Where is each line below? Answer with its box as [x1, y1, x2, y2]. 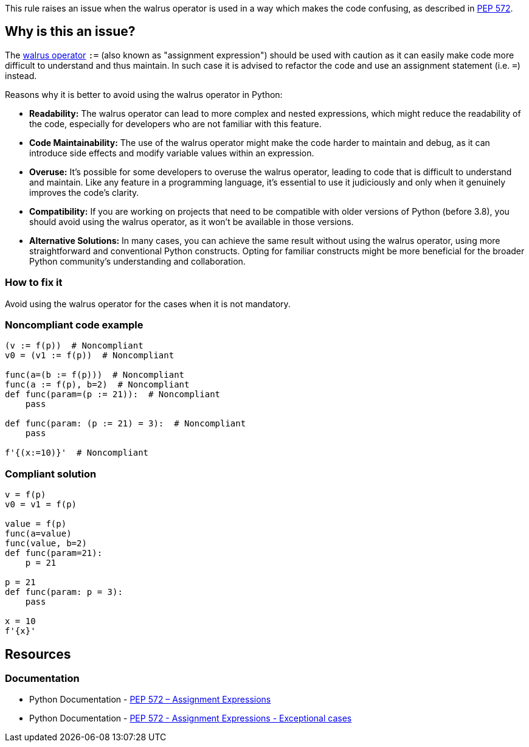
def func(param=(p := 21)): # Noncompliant [5, 389, 221, 400]
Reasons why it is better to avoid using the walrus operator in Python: [5, 89, 283, 100]
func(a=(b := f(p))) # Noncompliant [5, 370, 185, 380]
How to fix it [5, 276, 63, 289]
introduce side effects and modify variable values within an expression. [29, 147, 314, 158]
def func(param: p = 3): [5, 587, 123, 597]
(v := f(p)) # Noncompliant [5, 341, 143, 351]
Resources [5, 646, 71, 662]
